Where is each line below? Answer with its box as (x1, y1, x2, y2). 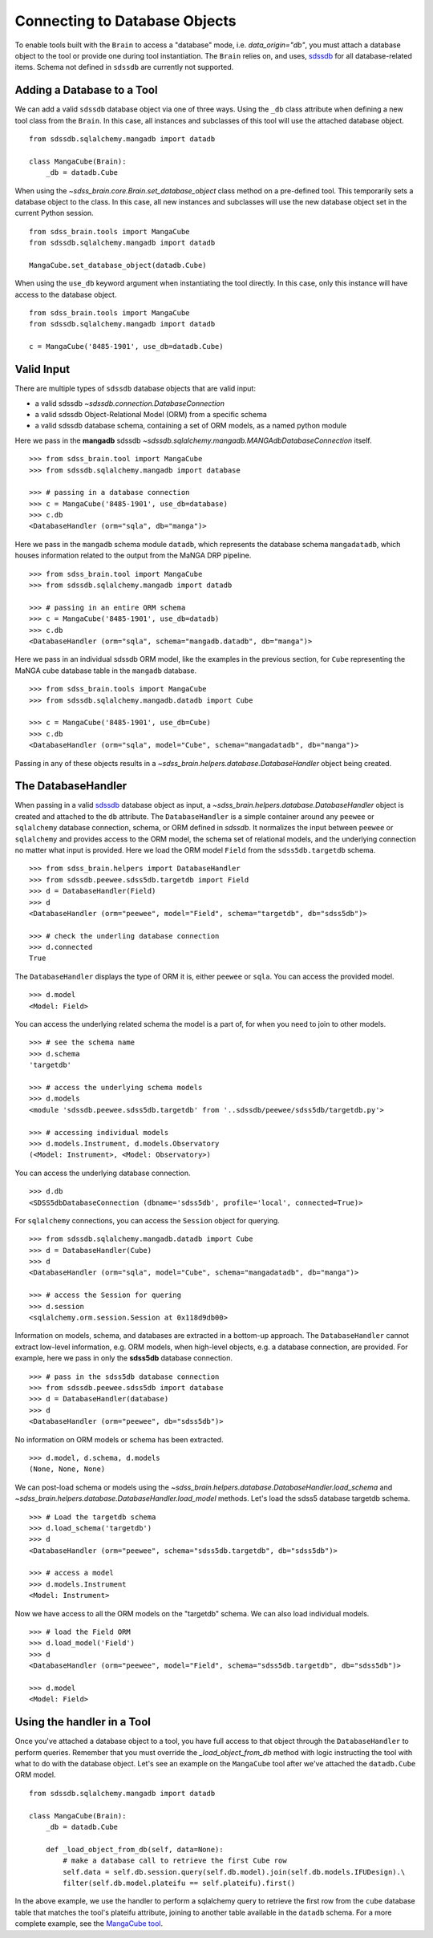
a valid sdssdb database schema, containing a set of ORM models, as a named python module (34, 421, 347, 431)
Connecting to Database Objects (14, 12, 237, 30)
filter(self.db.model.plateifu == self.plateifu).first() (63, 1878, 296, 1887)
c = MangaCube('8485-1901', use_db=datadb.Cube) (29, 342, 224, 351)
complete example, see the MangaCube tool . (14, 1919, 164, 1928)
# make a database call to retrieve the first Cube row (63, 1856, 288, 1865)
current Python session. (14, 209, 94, 218)
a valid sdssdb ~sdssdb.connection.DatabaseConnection (34, 398, 225, 408)
